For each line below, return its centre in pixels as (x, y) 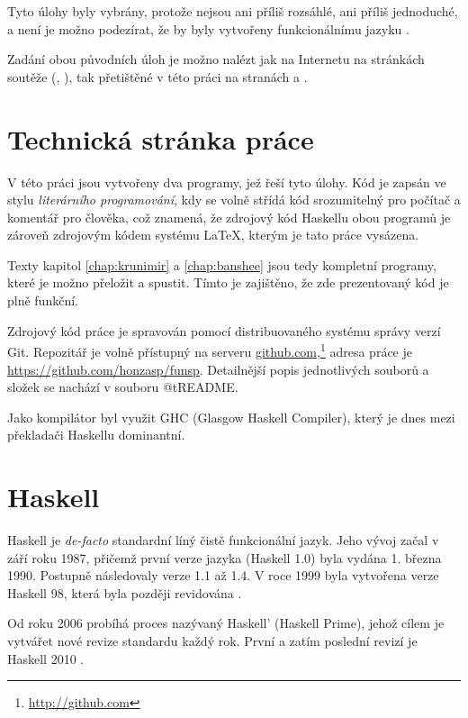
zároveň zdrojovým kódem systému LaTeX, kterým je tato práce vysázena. (213, 235)
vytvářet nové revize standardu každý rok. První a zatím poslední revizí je (212, 640)
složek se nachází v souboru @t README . (123, 387)
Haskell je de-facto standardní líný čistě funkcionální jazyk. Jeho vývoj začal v (223, 540)
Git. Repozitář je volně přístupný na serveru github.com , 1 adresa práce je (210, 350)
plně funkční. (43, 300)
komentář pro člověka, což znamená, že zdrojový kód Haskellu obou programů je (229, 217)
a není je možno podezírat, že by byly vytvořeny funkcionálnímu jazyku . (208, 28)
